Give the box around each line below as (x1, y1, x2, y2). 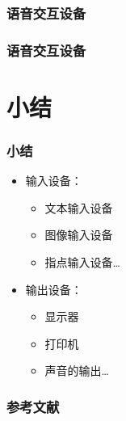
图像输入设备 (44, 226, 113, 243)
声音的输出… (44, 362, 109, 379)
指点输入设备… (44, 254, 120, 271)
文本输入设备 (44, 199, 113, 216)
